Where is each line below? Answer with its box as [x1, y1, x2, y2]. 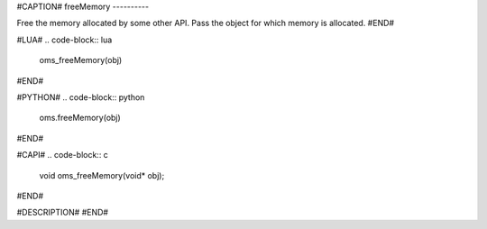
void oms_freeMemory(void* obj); [39, 169, 165, 180]
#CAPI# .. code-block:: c [16, 150, 108, 160]
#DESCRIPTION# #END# [16, 207, 108, 218]
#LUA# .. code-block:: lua [16, 34, 113, 45]
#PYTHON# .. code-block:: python [16, 91, 145, 103]
